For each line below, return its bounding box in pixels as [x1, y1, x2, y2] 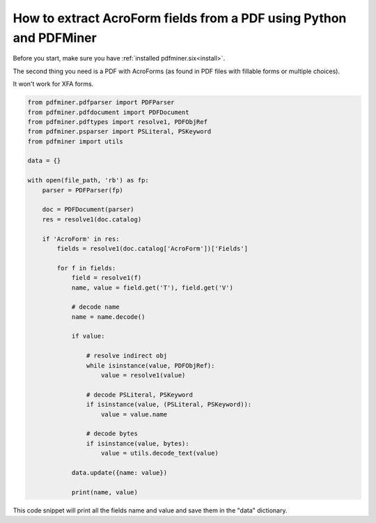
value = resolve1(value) [101, 371, 186, 380]
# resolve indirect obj [86, 352, 167, 360]
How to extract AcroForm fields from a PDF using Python [13, 10, 347, 26]
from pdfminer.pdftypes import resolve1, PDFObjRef [27, 118, 208, 125]
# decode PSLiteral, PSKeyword [86, 391, 193, 398]
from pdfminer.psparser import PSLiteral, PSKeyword [27, 127, 212, 136]
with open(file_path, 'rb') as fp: [27, 176, 149, 185]
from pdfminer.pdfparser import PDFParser [27, 98, 175, 107]
